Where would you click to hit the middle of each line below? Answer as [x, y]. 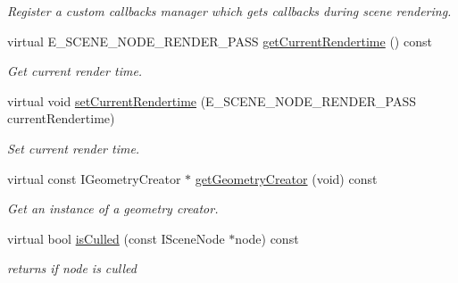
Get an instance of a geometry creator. [113, 208]
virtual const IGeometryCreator [94, 178]
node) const [267, 238]
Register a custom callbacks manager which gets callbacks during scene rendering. [229, 11]
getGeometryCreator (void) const [286, 178]
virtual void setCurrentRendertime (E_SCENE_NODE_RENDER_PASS [212, 100]
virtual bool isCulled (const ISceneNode [116, 238]
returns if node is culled [72, 268]
